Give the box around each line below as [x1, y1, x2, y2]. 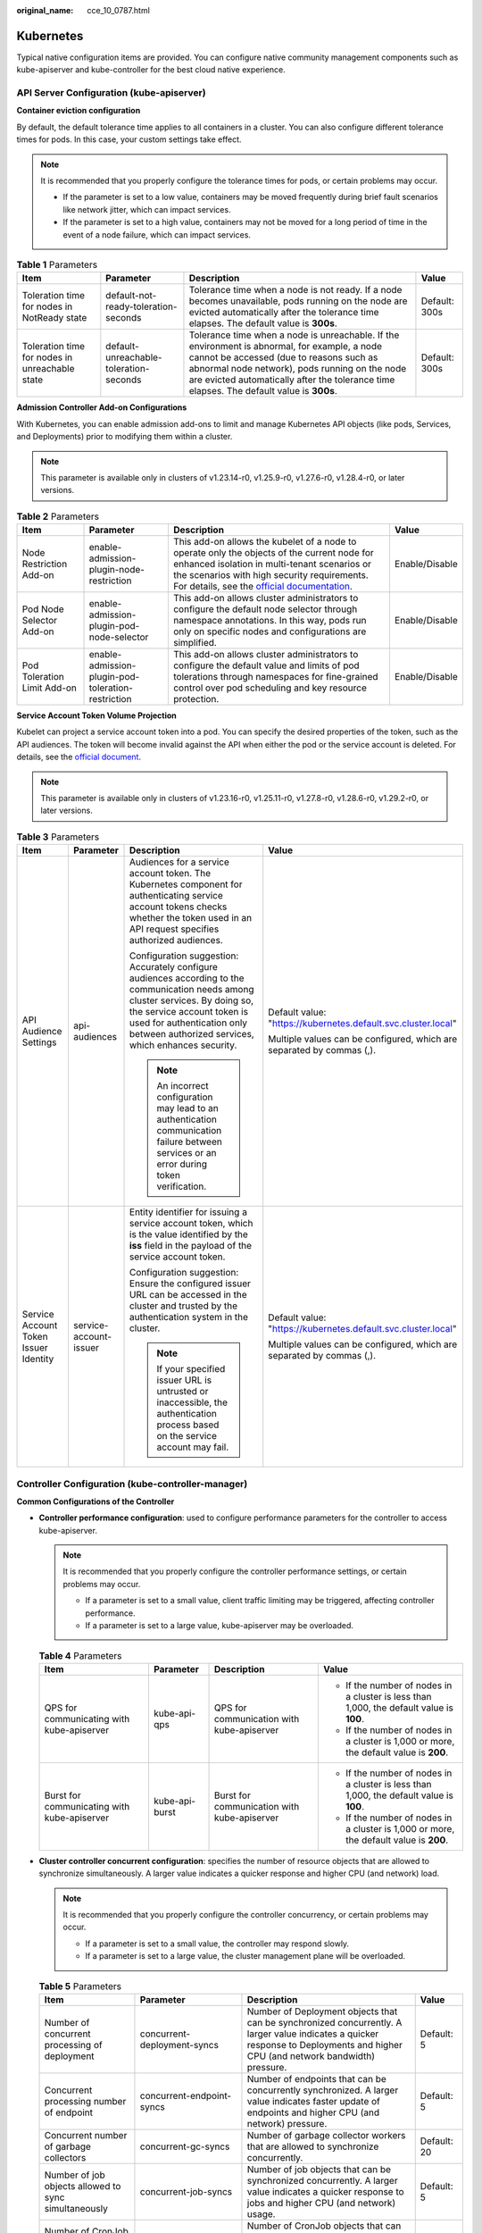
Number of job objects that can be [246, 2162, 392, 2175]
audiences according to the [129, 972, 245, 984]
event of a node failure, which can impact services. [62, 229, 252, 240]
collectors [44, 2151, 87, 2163]
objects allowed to [44, 2179, 121, 2192]
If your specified [156, 1363, 226, 1376]
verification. [156, 1180, 207, 1192]
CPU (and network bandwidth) [246, 2050, 375, 2062]
